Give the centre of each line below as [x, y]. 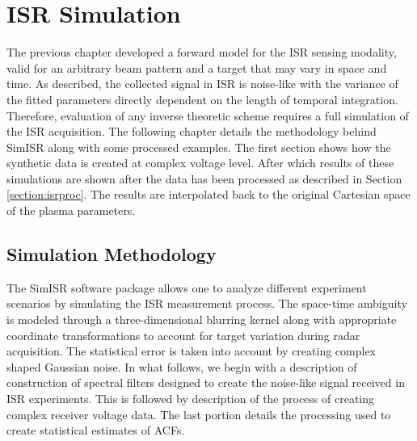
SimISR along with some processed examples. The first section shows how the [199, 147]
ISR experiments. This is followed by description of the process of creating [191, 399]
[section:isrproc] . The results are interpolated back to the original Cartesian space [208, 194]
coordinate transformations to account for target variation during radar [183, 335]
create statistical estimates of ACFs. [96, 430]
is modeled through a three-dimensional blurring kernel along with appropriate [202, 319]
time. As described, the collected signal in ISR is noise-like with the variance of [202, 84]
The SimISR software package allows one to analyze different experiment [187, 287]
